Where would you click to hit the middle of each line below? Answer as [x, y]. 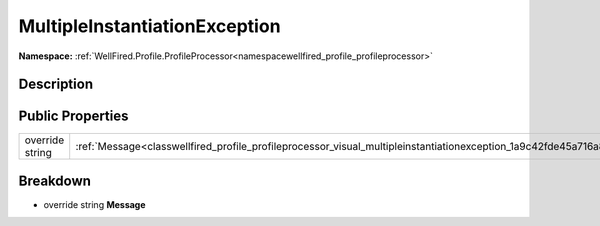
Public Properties [73, 116]
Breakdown [55, 180]
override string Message [94, 204]
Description [56, 84]
